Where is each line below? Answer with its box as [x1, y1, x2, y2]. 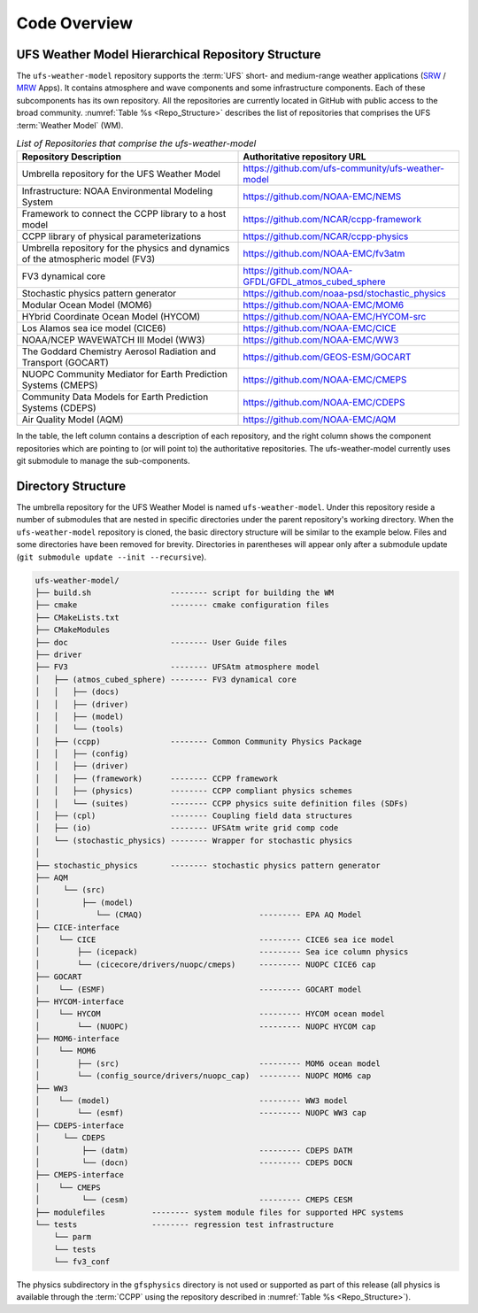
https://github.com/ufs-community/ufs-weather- [243, 162, 444, 174]
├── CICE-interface [35, 922, 119, 932]
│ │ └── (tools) [35, 724, 124, 734]
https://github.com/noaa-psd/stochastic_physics [243, 288, 446, 300]
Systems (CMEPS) [21, 379, 98, 391]
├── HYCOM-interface [35, 996, 124, 1007]
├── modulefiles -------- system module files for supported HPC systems [35, 1207, 405, 1217]
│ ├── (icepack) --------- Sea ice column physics [35, 947, 409, 957]
